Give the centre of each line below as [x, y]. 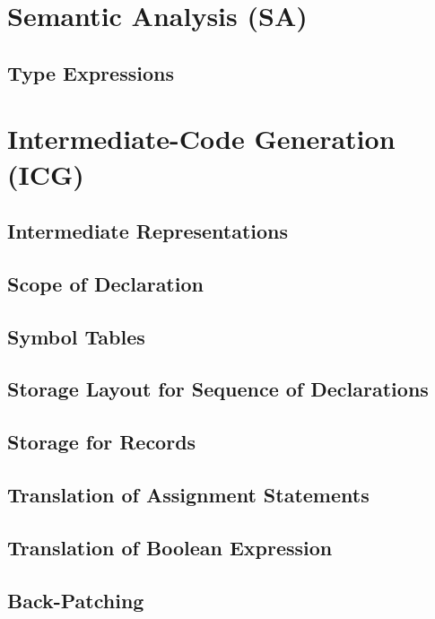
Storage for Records [102, 442]
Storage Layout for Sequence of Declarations [218, 389]
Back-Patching [76, 600]
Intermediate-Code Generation [201, 139]
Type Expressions [91, 72]
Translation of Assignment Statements [188, 495]
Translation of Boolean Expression [170, 547]
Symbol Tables [76, 336]
